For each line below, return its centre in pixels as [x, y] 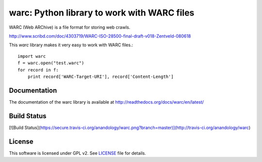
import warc [32, 56]
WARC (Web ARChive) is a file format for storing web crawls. [70, 27]
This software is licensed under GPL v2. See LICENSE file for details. [78, 153]
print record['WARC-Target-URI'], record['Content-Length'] [101, 76]
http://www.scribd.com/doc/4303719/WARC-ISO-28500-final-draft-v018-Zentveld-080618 [100, 36]
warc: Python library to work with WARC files [102, 13]
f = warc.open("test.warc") [51, 63]
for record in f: [38, 70]
